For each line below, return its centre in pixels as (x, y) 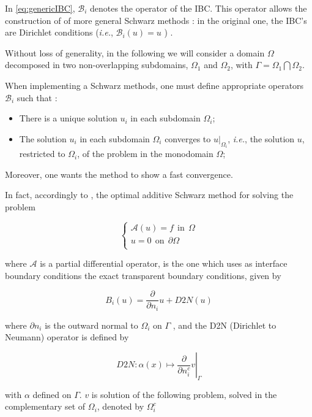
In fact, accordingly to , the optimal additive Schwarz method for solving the (149, 195)
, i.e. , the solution (261, 138)
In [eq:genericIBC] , (40, 8)
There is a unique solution (68, 118)
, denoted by (121, 406)
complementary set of (45, 406)
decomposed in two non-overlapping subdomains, (97, 65)
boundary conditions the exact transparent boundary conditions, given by (143, 275)
